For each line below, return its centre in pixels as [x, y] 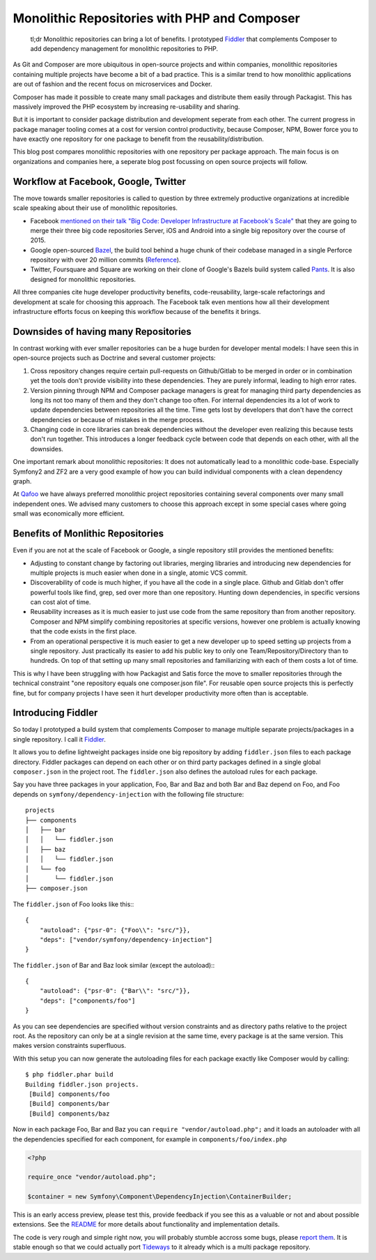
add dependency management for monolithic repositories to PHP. [124, 48]
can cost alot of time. [61, 602]
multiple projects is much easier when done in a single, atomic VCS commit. [139, 573]
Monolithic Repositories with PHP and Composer [157, 18]
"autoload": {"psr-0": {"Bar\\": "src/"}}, [115, 991]
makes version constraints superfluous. [70, 1046]
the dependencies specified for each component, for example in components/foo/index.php [150, 1139]
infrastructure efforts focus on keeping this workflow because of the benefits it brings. [137, 312]
